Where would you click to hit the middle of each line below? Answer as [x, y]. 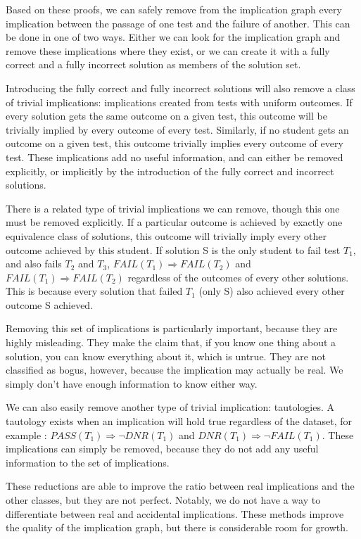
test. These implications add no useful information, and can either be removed [175, 157]
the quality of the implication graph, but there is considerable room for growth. [177, 527]
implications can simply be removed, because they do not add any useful [162, 449]
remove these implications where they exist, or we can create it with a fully [168, 50]
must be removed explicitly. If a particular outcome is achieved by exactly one [174, 222]
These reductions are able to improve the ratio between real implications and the [180, 486]
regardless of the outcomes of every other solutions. [238, 277]
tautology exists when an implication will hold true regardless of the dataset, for [179, 421]
